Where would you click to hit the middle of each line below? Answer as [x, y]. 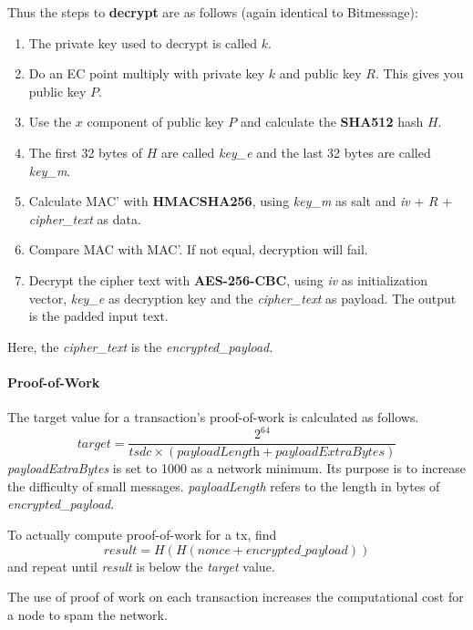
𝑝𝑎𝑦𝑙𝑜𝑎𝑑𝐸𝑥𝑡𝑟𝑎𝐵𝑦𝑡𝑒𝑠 [330, 453]
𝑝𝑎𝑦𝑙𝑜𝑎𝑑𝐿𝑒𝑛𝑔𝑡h [219, 453]
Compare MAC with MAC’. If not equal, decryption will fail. [198, 249]
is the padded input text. [98, 316]
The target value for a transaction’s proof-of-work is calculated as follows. [213, 417]
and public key [320, 73]
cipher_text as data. [85, 218]
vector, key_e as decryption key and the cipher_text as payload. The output [242, 298]
